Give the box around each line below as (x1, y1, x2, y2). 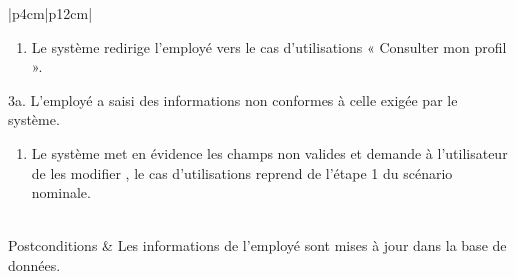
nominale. (31, 182, 91, 203)
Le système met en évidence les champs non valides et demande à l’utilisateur (31, 142, 508, 163)
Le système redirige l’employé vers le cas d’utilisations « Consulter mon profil (31, 36, 507, 57)
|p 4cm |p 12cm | (8, 3, 93, 23)
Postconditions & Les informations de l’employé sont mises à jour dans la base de (8, 235, 507, 256)
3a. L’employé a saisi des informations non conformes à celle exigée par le (8, 89, 458, 110)
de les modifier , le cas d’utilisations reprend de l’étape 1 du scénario (31, 162, 453, 183)
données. (8, 254, 61, 275)
